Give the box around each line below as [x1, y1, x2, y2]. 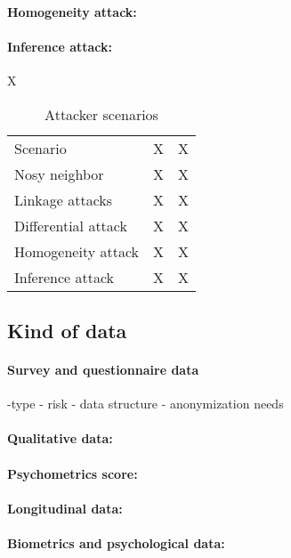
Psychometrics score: [7, 464, 138, 482]
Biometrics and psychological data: [7, 533, 225, 552]
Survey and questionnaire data [7, 360, 199, 378]
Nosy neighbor [14, 163, 104, 184]
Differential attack [14, 214, 127, 236]
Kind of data [7, 316, 127, 344]
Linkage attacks [14, 189, 113, 210]
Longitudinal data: [7, 498, 123, 517]
